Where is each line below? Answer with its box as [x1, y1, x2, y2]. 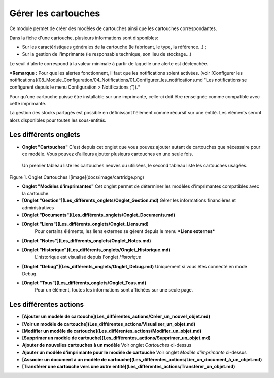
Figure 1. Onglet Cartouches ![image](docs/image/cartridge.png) [9, 173, 145, 180]
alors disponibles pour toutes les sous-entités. [9, 117, 107, 123]
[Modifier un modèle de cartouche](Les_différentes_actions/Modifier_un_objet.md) [22, 328, 202, 334]
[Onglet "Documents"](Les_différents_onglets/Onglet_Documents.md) [22, 212, 175, 218]
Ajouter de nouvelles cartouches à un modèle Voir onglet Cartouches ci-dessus [22, 342, 192, 348]
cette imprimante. [9, 101, 47, 107]
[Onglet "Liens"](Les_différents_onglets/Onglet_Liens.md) [22, 221, 149, 227]
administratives [22, 205, 54, 211]
